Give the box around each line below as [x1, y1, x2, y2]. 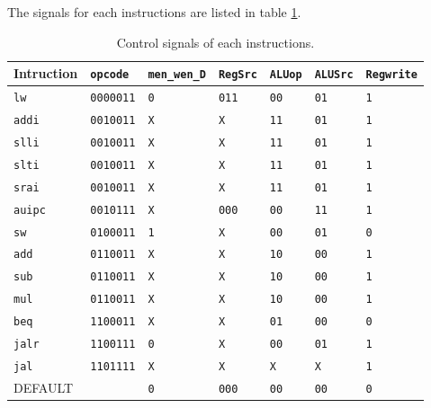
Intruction [13, 64, 78, 83]
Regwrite [365, 68, 418, 82]
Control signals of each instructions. [116, 32, 315, 51]
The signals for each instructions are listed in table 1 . [7, 3, 301, 21]
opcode [90, 68, 130, 82]
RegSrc [218, 68, 257, 82]
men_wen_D [148, 68, 206, 82]
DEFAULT [13, 377, 74, 396]
